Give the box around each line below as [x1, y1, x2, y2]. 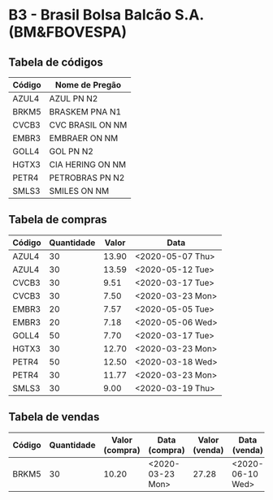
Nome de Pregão [55, 80, 122, 90]
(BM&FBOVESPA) [8, 23, 128, 41]
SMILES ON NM [49, 185, 110, 196]
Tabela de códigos [8, 55, 104, 69]
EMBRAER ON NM [49, 132, 119, 144]
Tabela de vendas [8, 410, 100, 424]
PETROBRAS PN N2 [49, 172, 125, 183]
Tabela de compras [8, 213, 107, 226]
